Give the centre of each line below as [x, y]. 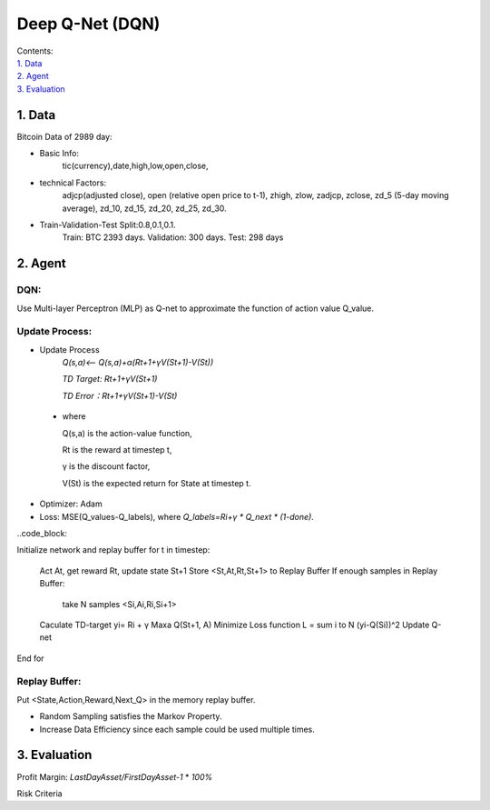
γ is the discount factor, [106, 466]
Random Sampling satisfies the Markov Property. [131, 716]
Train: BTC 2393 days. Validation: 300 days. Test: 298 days [173, 237]
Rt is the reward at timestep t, [117, 450]
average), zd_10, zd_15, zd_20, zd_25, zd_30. [144, 208]
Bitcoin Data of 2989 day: [64, 136]
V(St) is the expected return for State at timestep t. [157, 483]
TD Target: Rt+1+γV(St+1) [110, 379]
